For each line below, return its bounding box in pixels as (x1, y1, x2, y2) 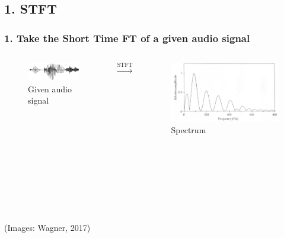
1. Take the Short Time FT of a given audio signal (4, 30, 250, 45)
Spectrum (171, 123, 206, 136)
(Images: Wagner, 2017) (4, 221, 91, 233)
